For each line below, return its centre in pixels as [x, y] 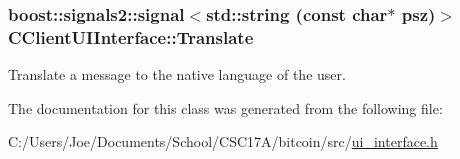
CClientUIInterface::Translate [131, 36]
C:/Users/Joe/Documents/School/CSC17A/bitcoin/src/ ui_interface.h [223, 141]
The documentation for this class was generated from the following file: [225, 107]
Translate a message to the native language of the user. [177, 74]
